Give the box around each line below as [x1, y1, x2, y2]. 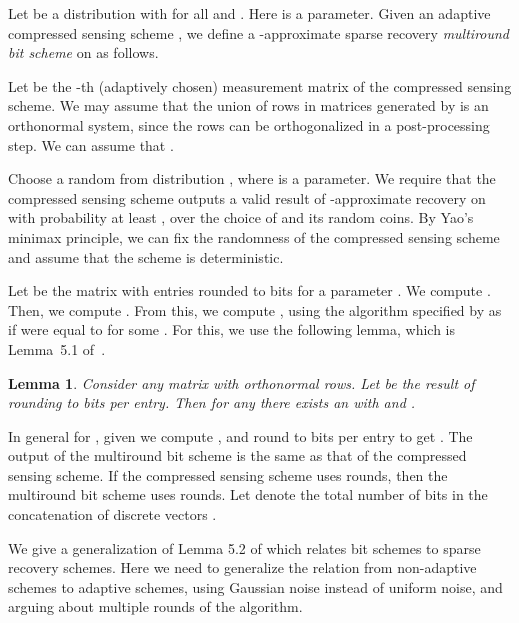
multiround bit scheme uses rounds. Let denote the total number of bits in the [8, 484, 488, 505]
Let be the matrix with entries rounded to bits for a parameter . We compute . [8, 280, 491, 301]
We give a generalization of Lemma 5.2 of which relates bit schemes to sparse [8, 537, 481, 558]
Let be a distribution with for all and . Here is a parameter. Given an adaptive [8, 3, 491, 23]
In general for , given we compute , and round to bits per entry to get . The [8, 425, 473, 446]
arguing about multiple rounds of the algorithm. [8, 596, 303, 617]
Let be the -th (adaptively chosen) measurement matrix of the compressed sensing [8, 75, 512, 96]
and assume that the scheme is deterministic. [8, 246, 284, 267]
